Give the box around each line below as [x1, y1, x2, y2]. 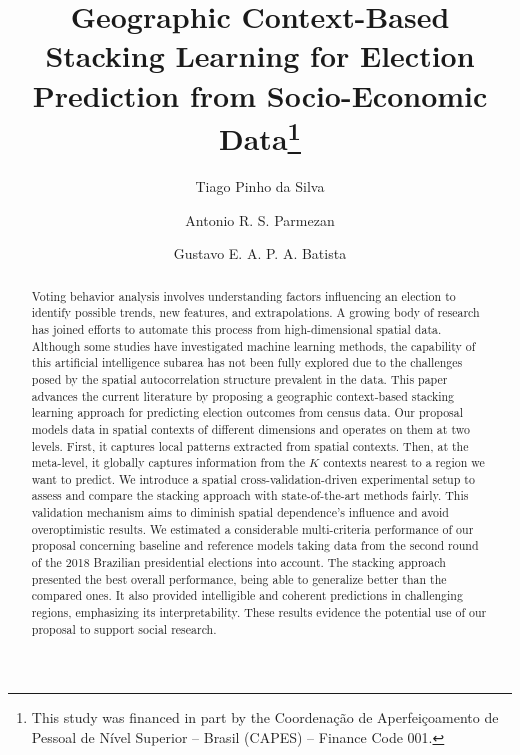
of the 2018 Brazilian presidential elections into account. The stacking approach [31, 554, 446, 571]
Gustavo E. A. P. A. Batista [173, 243, 347, 264]
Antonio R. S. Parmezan [185, 209, 335, 230]
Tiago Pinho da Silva [195, 176, 325, 197]
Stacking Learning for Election [45, 35, 475, 76]
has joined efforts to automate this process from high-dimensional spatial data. [31, 320, 442, 337]
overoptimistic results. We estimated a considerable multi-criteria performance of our [31, 520, 474, 537]
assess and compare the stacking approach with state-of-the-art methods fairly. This [31, 487, 469, 504]
